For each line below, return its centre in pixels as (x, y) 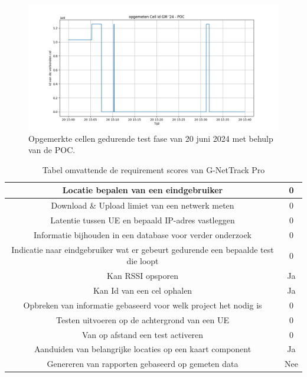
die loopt (143, 261)
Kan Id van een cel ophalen (143, 290)
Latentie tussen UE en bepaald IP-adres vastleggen (143, 220)
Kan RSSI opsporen (143, 276)
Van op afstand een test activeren (143, 334)
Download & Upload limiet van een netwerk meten (143, 205)
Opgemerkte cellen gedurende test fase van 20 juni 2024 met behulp (151, 138)
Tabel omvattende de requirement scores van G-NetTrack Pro (153, 169)
